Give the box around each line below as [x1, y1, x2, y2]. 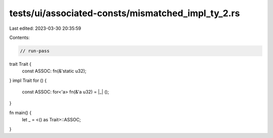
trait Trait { [9, 61, 31, 67]
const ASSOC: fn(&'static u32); [22, 68, 86, 74]
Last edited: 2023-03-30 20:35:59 [9, 25, 81, 31]
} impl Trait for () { [9, 77, 47, 83]
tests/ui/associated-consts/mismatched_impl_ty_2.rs [9, 8, 240, 19]
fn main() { [9, 109, 32, 116]
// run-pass [20, 48, 50, 54]
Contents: [9, 34, 30, 40]
